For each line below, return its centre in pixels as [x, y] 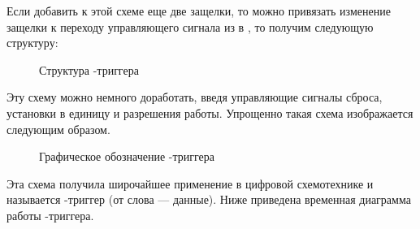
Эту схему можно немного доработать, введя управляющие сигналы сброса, [195, 97]
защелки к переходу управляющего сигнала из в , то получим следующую [190, 26]
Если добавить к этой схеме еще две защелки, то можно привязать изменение [199, 11]
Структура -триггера [89, 69]
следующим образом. [58, 129]
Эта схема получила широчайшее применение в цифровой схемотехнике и [190, 183]
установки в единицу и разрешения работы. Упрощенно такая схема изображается [210, 112]
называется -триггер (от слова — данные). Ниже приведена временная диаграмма [209, 199]
